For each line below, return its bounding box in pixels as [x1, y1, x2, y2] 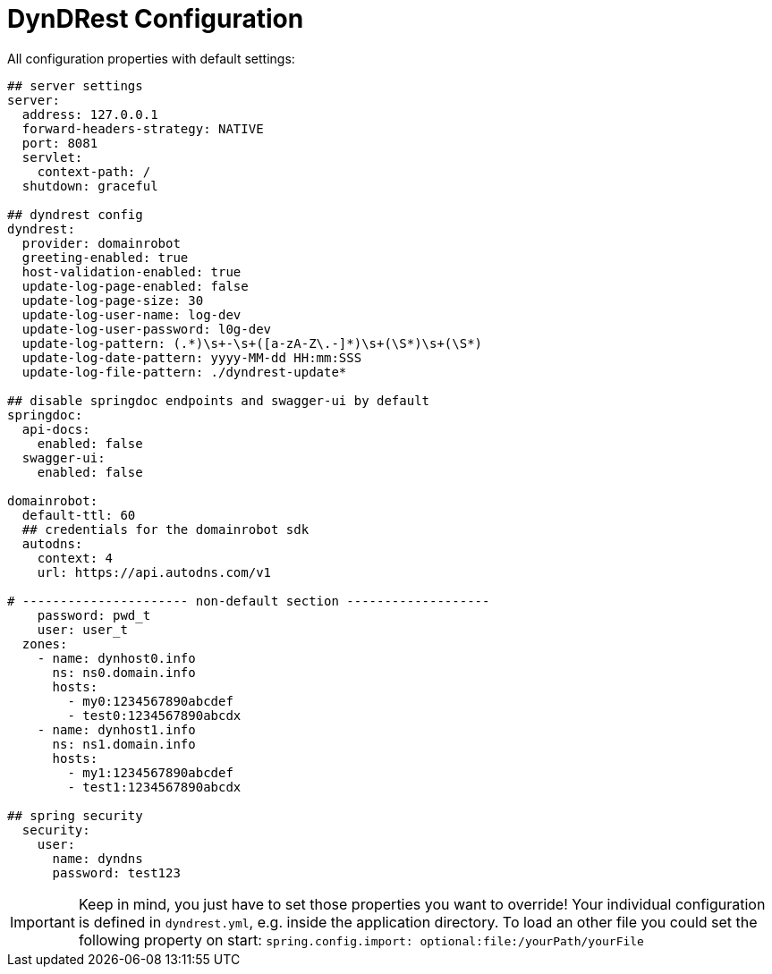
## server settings [7, 78, 143, 93]
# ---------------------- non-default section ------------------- [7, 593, 490, 608]
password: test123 [52, 865, 181, 880]
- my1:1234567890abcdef [67, 765, 233, 780]
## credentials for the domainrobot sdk [21, 521, 310, 537]
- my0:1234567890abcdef [67, 693, 233, 708]
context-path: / [37, 164, 151, 179]
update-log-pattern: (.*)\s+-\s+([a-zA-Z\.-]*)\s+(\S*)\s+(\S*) [21, 335, 483, 351]
